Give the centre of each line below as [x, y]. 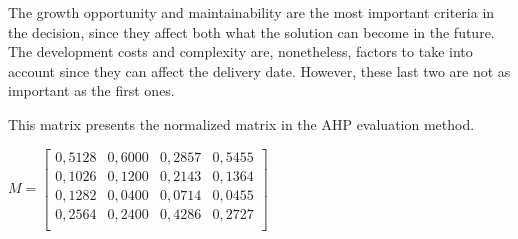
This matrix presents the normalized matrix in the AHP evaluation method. [241, 123]
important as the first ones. [91, 90]
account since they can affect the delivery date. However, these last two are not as [259, 70]
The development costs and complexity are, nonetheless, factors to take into [240, 51]
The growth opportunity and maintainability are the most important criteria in [251, 12]
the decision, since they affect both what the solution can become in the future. [251, 31]
